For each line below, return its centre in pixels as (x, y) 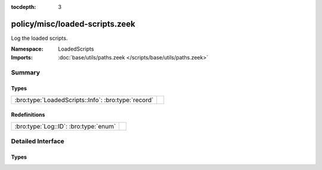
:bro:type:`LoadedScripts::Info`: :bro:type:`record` (84, 100)
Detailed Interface (38, 141)
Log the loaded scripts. (39, 38)
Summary (26, 73)
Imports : (22, 57)
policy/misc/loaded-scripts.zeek (73, 24)
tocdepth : (24, 7)
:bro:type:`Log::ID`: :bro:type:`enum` (65, 126)
